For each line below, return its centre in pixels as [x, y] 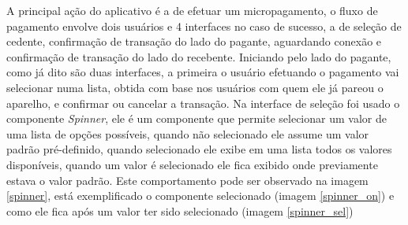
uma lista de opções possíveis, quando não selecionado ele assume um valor [188, 133]
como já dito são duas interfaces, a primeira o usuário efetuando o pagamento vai [203, 72]
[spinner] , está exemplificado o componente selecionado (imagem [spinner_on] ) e [200, 195]
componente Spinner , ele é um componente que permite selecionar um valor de [197, 118]
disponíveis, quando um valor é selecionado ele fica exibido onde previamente [192, 164]
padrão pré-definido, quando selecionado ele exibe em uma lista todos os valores [199, 149]
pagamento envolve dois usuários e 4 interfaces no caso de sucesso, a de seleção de [204, 26]
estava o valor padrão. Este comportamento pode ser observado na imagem [187, 180]
